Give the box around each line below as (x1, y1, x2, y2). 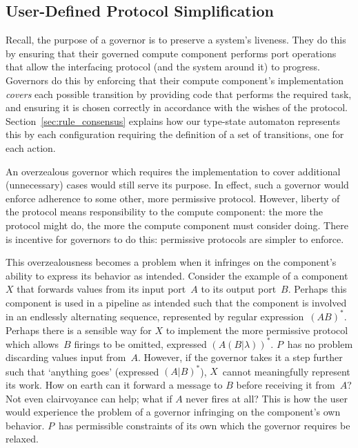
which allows (6, 336, 59, 351)
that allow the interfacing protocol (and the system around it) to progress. (6, 59, 320, 74)
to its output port (201, 282, 277, 296)
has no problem (287, 336, 353, 351)
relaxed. (6, 431, 39, 446)
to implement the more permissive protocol (166, 322, 348, 337)
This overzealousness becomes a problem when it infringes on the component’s (6, 255, 337, 269)
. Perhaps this (288, 282, 347, 296)
